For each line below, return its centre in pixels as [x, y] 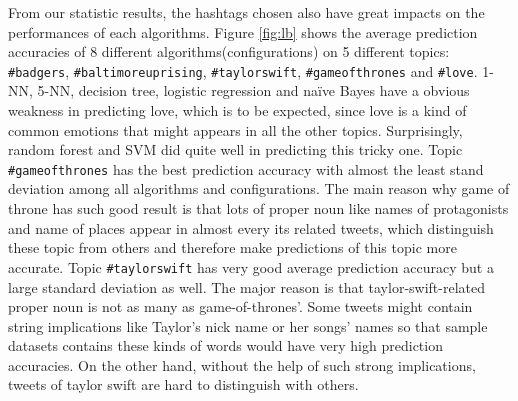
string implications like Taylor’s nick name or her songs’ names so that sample [248, 325]
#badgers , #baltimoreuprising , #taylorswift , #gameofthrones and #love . [243, 70]
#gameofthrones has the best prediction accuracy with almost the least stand [246, 168]
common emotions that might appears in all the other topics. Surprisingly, [235, 129]
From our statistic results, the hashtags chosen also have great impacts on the [246, 12]
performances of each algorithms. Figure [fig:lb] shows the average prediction [243, 31]
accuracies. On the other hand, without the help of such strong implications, [242, 364]
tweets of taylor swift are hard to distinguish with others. [183, 384]
